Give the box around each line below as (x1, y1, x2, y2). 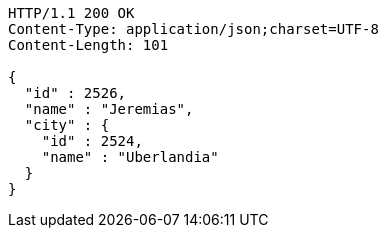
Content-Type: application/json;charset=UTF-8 (8, 21, 379, 37)
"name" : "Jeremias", (24, 101, 194, 117)
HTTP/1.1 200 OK (8, 5, 135, 21)
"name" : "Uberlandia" (41, 149, 219, 165)
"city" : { (24, 117, 110, 133)
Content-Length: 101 (8, 37, 169, 53)
